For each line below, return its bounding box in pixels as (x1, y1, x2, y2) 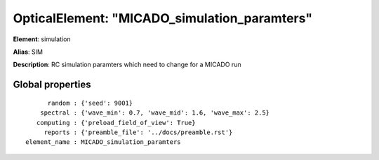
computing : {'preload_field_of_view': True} (36, 119, 196, 126)
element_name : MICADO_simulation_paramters (25, 138, 182, 146)
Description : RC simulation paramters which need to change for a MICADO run (13, 60, 241, 69)
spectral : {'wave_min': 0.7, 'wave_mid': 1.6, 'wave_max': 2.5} (39, 109, 270, 117)
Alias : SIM (13, 48, 44, 56)
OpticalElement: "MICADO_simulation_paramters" (13, 10, 312, 26)
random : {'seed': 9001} (47, 99, 133, 107)
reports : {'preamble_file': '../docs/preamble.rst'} (44, 128, 233, 136)
